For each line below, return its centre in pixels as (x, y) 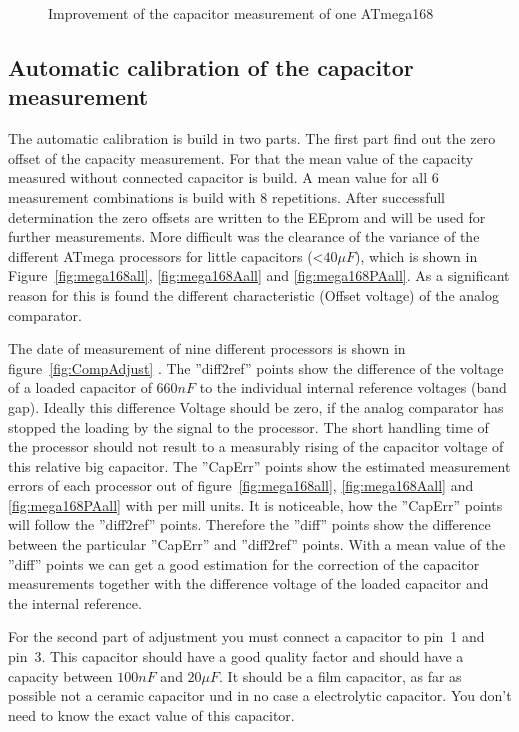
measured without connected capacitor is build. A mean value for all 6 (223, 177)
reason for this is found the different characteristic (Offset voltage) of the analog (253, 294)
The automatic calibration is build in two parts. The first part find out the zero (252, 138)
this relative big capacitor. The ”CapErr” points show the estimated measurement (259, 465)
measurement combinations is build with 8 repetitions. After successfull (226, 196)
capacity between (60, 675)
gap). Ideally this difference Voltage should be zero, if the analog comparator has (256, 406)
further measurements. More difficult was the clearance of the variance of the (244, 236)
